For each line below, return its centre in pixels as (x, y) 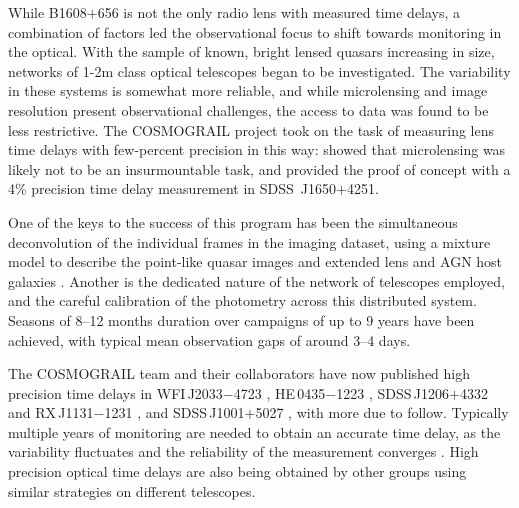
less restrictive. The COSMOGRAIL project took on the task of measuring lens (251, 129)
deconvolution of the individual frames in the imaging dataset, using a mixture (249, 241)
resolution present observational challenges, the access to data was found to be (248, 109)
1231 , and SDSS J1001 (174, 412)
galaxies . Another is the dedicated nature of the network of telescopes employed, (257, 280)
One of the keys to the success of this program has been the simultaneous (233, 221)
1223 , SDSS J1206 (393, 392)
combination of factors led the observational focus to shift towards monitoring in (255, 31)
